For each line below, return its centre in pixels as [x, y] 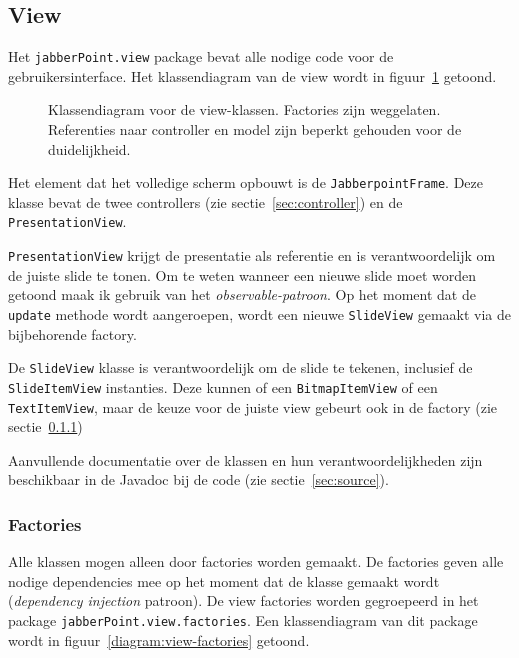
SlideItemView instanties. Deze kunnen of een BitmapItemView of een [223, 386]
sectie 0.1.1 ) [45, 426]
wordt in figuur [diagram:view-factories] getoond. [159, 639]
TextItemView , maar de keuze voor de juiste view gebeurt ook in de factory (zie [252, 406]
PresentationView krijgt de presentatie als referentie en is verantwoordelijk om [252, 255]
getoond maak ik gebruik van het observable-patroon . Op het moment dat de [242, 294]
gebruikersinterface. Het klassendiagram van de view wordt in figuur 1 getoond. [252, 75]
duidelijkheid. [89, 148]
